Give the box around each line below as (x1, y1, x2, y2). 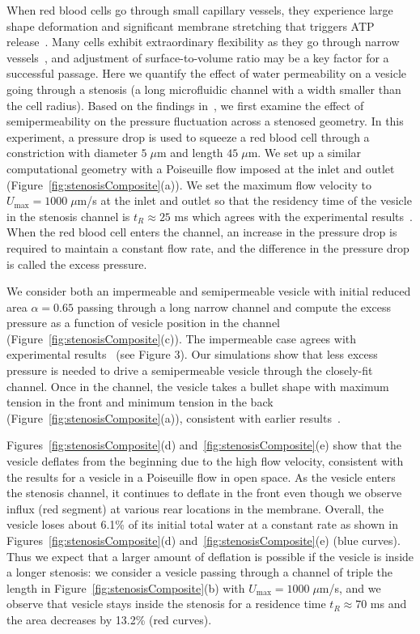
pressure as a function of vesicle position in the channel (6, 314, 281, 331)
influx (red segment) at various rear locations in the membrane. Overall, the (6, 500, 384, 517)
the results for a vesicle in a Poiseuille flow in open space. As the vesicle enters (6, 468, 396, 485)
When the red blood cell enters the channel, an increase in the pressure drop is (6, 223, 397, 240)
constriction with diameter (6, 144, 138, 161)
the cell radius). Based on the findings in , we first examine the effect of (6, 96, 364, 113)
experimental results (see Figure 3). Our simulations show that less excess (6, 346, 378, 363)
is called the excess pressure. (6, 255, 147, 272)
